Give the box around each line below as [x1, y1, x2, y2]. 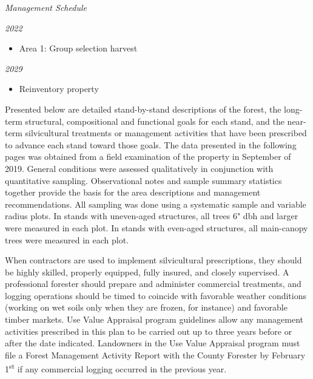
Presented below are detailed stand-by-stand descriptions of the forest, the [5, 102, 281, 115]
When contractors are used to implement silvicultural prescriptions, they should [5, 254, 302, 266]
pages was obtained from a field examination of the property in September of [5, 150, 291, 163]
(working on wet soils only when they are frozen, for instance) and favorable [5, 301, 288, 314]
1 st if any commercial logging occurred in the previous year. [5, 361, 227, 375]
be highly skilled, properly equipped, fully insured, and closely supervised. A [5, 265, 289, 278]
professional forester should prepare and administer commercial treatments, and [5, 277, 301, 290]
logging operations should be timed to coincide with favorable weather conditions [5, 289, 306, 302]
